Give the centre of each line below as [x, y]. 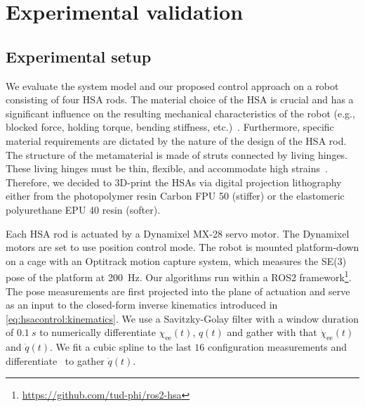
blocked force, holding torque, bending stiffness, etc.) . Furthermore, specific [170, 127]
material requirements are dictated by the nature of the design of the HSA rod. [176, 140]
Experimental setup [79, 56]
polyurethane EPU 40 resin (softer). [83, 209]
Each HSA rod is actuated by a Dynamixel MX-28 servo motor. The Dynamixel [178, 233]
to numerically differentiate [98, 332]
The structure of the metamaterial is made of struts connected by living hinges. [177, 154]
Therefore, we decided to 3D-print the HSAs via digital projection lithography [174, 182]
